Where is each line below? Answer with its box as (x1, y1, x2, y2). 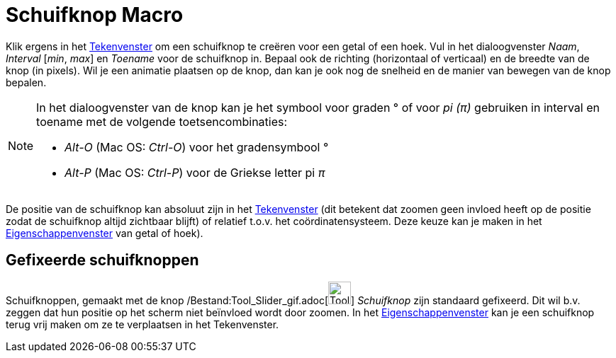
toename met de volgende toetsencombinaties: (36, 114, 288, 129)
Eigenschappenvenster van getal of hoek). (6, 226, 203, 239)
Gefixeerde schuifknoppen (6, 251, 199, 270)
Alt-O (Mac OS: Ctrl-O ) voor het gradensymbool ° (65, 139, 329, 154)
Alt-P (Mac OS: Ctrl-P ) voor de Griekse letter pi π (65, 165, 325, 180)
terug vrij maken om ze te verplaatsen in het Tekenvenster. (6, 318, 279, 330)
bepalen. (6, 76, 47, 88)
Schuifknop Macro (6, 3, 184, 27)
